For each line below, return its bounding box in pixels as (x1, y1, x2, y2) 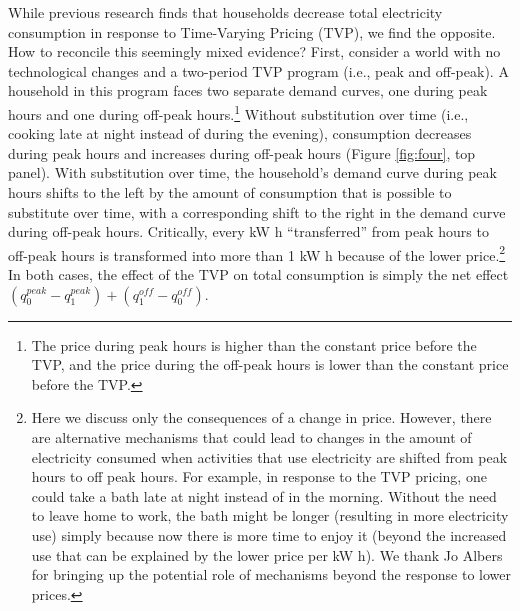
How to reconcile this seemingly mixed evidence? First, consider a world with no (8, 41, 501, 62)
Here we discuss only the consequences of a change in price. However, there (31, 407, 492, 428)
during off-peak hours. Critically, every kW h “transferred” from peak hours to (8, 221, 489, 242)
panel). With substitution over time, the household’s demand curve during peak (8, 162, 497, 183)
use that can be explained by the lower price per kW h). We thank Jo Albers (31, 544, 503, 565)
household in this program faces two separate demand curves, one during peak (8, 80, 488, 101)
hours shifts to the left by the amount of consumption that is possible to (8, 182, 452, 202)
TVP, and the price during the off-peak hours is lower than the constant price (31, 354, 509, 375)
